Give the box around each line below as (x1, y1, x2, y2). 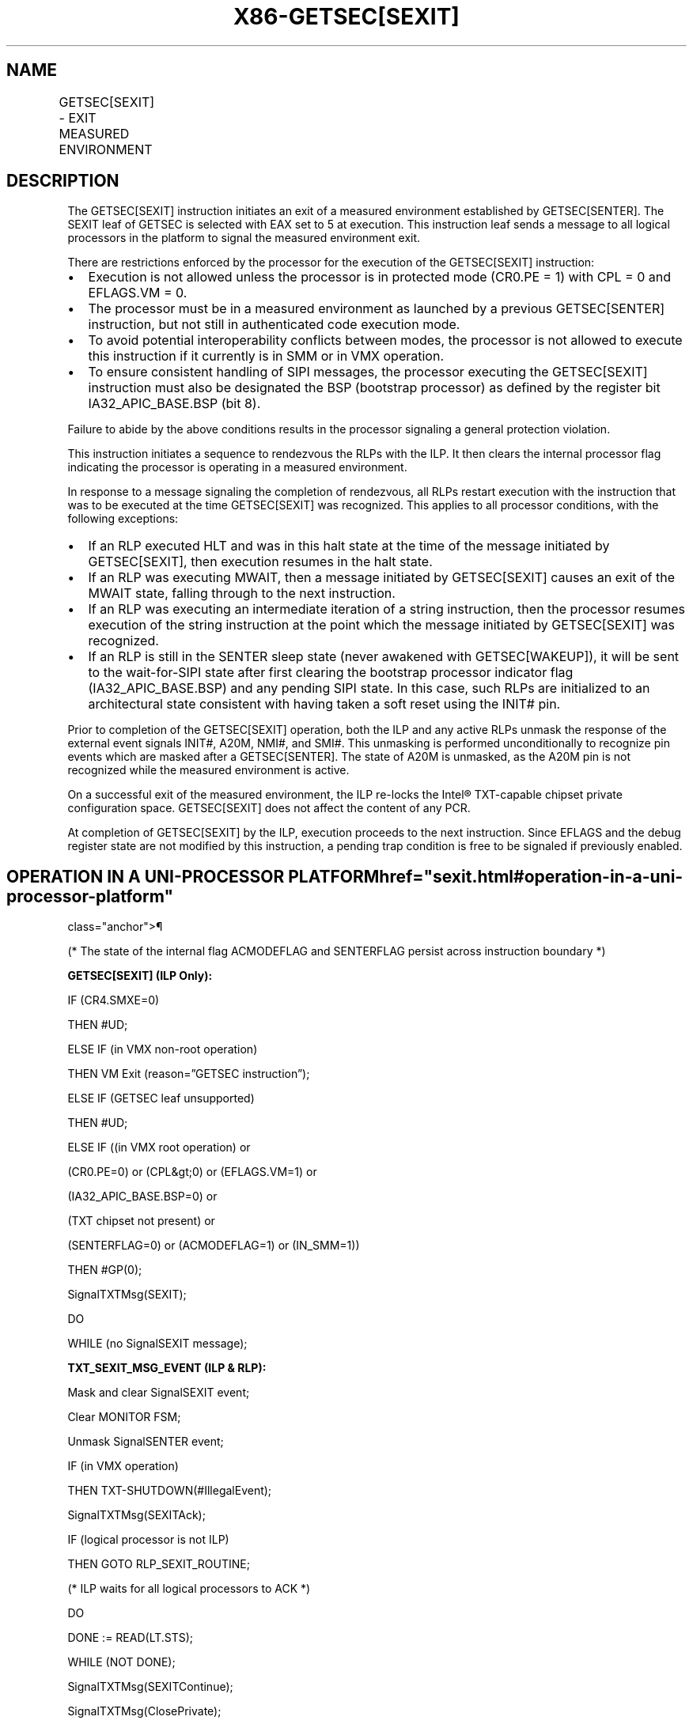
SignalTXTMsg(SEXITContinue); (67, 1680, 233, 1694)
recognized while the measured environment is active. (67, 763, 350, 777)
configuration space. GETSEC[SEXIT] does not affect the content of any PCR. (67, 801, 471, 815)
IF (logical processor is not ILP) (67, 1533, 229, 1547)
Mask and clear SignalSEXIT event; (67, 1386, 250, 1400)
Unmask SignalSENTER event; (67, 1435, 224, 1449)
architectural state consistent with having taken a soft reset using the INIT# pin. (88, 696, 561, 713)
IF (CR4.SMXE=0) (67, 993, 160, 1008)
